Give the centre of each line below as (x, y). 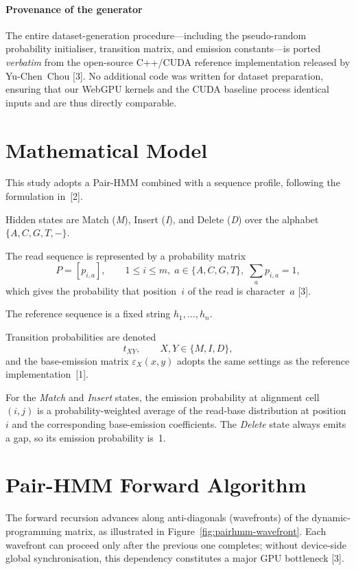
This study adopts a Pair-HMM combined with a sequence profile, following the (173, 182)
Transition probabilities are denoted (81, 337)
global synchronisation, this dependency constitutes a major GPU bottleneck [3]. (175, 558)
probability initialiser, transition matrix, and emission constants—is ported (163, 48)
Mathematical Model (107, 149)
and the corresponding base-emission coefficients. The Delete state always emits (179, 424)
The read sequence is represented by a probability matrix (126, 255)
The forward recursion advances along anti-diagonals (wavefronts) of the (157, 517)
